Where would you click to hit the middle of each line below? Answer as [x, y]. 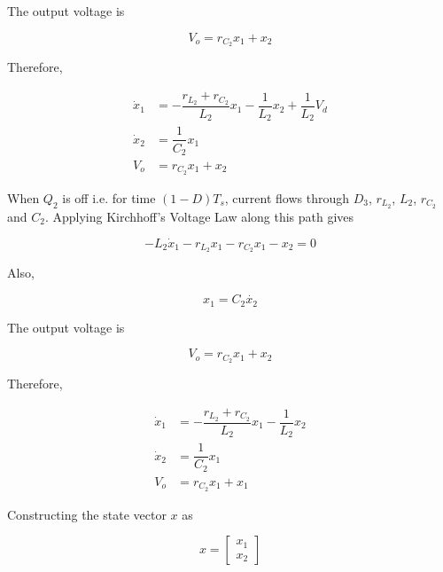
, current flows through [287, 197]
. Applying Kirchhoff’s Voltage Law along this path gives [199, 216]
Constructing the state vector [87, 514]
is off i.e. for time [109, 197]
